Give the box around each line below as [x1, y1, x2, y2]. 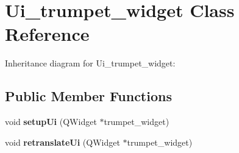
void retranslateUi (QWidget [5, 135, 120, 148]
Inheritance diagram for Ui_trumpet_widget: [5, 57, 176, 69]
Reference [5, 21, 90, 46]
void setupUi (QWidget [5, 115, 97, 128]
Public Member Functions [5, 87, 172, 105]
